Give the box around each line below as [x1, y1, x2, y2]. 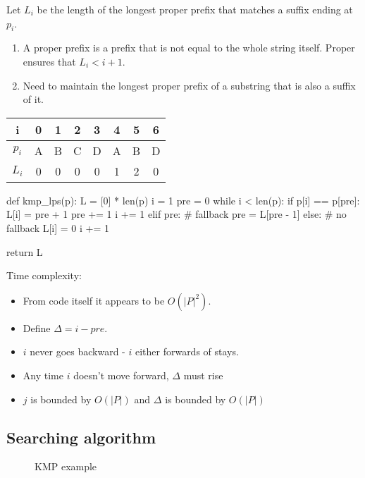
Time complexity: [6, 268, 82, 283]
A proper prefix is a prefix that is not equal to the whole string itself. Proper [23, 40, 355, 55]
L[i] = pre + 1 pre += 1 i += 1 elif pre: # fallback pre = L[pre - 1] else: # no [6, 207, 347, 221]
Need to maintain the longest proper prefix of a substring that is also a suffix [23, 78, 356, 92]
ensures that [23, 54, 76, 68]
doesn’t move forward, [73, 367, 169, 382]
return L [6, 244, 43, 259]
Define [23, 320, 51, 335]
